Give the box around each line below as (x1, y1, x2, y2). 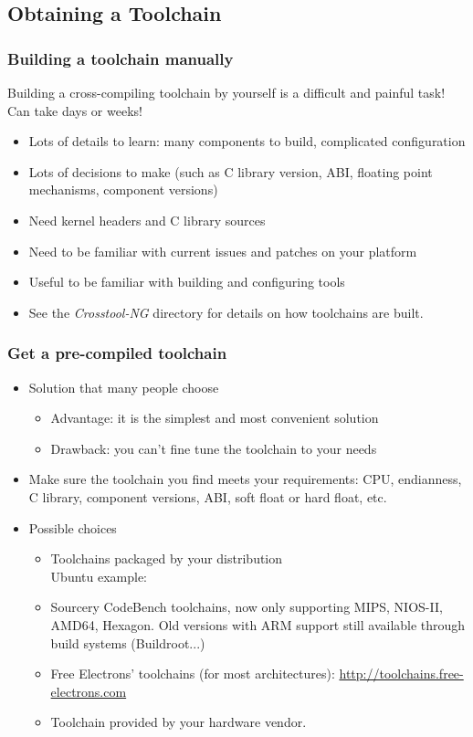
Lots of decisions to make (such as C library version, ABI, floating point (28, 162, 433, 181)
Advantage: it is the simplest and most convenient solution (50, 408, 379, 427)
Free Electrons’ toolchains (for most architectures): (50, 664, 335, 683)
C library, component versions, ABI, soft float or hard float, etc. (28, 487, 387, 506)
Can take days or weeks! (7, 100, 142, 120)
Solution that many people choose (28, 377, 219, 396)
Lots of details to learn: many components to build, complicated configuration (28, 132, 466, 151)
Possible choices (28, 518, 117, 537)
